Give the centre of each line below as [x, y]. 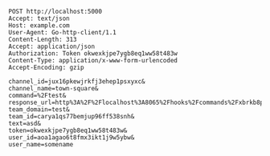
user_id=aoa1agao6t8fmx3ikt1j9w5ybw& [72, 138]
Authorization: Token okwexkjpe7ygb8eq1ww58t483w [93, 54]
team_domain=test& [39, 110]
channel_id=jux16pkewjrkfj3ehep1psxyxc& [77, 82]
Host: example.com [39, 26]
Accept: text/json [39, 18]
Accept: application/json [51, 46]
